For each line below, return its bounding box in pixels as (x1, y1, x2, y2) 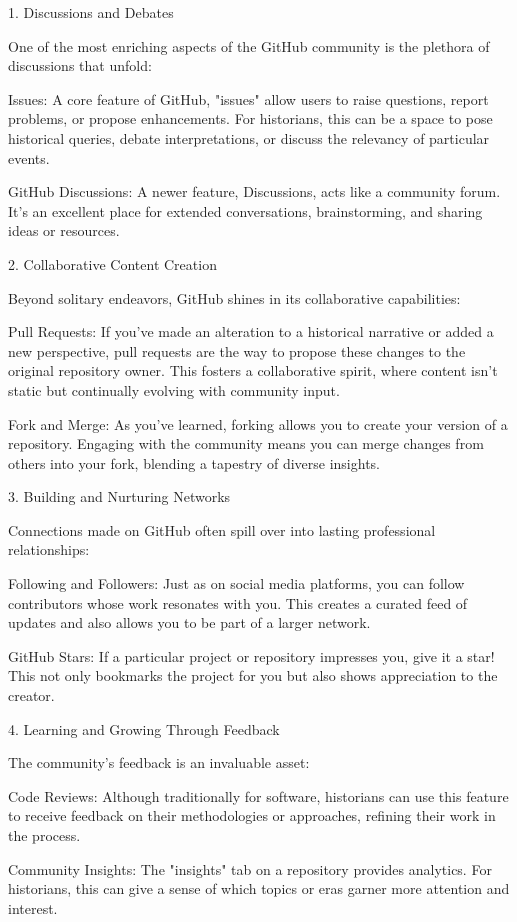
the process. (8, 825, 81, 845)
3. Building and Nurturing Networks (8, 486, 231, 507)
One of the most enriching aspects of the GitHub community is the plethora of (8, 35, 490, 56)
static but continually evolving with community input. (8, 379, 340, 400)
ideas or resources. (8, 220, 120, 241)
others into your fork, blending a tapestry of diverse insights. (8, 452, 381, 473)
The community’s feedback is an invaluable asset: (8, 752, 310, 773)
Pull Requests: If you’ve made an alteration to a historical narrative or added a (8, 321, 494, 342)
